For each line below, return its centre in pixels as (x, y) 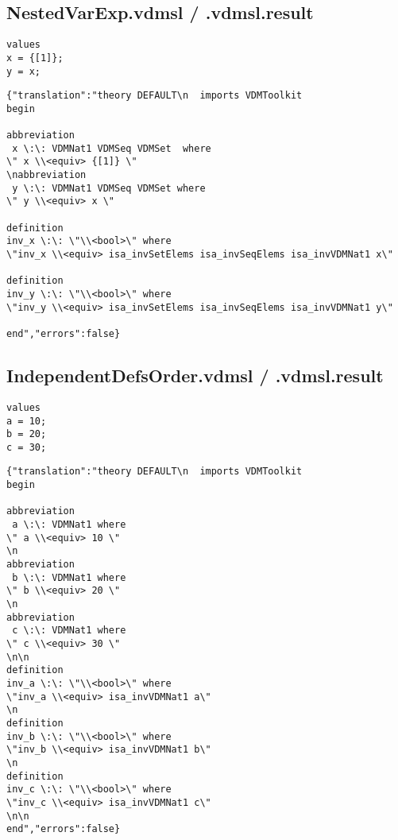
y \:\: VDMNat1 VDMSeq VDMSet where (109, 188)
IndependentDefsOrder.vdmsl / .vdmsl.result (195, 375)
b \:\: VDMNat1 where (69, 577)
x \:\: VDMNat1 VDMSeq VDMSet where (112, 148)
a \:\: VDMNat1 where (69, 525)
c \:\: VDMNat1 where (69, 631)
